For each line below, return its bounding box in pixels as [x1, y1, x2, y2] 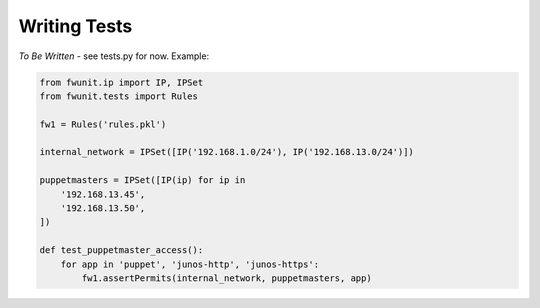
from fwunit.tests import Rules [39, 90, 199, 102]
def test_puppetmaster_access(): [39, 245, 204, 256]
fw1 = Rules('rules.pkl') [39, 118, 167, 130]
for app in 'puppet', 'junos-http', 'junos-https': [60, 258, 320, 270]
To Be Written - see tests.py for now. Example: [18, 50, 210, 62]
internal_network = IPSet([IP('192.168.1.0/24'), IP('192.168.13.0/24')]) [39, 146, 415, 158]
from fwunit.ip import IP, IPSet [39, 76, 204, 88]
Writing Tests [18, 15, 133, 37]
